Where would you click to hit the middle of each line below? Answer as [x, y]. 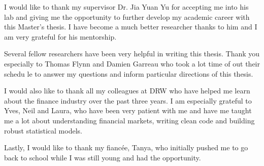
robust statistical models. [43, 130]
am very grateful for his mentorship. [60, 36]
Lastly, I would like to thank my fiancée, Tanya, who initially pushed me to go [126, 147]
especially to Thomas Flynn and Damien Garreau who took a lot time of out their [132, 63]
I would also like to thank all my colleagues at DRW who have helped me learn [127, 91]
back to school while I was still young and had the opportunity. [103, 157]
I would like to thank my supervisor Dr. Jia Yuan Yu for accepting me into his [126, 7]
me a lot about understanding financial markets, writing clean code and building [129, 120]
